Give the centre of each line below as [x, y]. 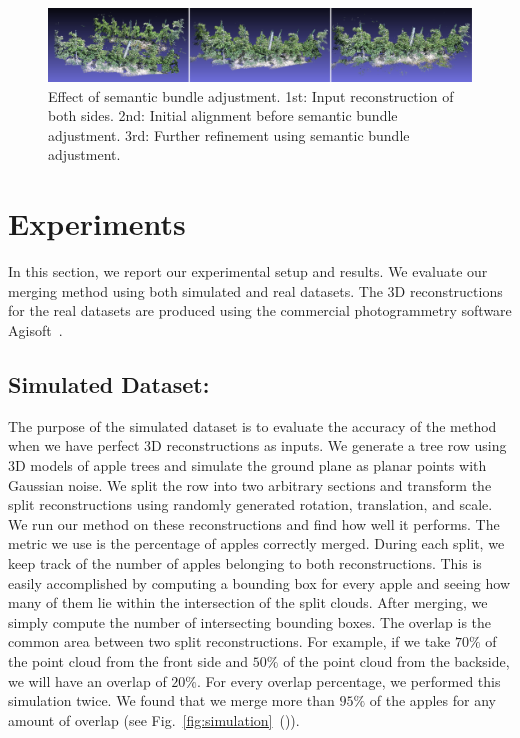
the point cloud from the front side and [128, 660]
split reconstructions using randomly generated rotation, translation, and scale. [250, 504]
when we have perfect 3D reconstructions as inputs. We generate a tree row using [257, 445]
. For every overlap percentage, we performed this [349, 680]
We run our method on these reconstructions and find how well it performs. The [254, 523]
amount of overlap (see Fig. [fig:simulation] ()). [154, 719]
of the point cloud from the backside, [396, 660]
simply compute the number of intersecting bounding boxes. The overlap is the [250, 621]
